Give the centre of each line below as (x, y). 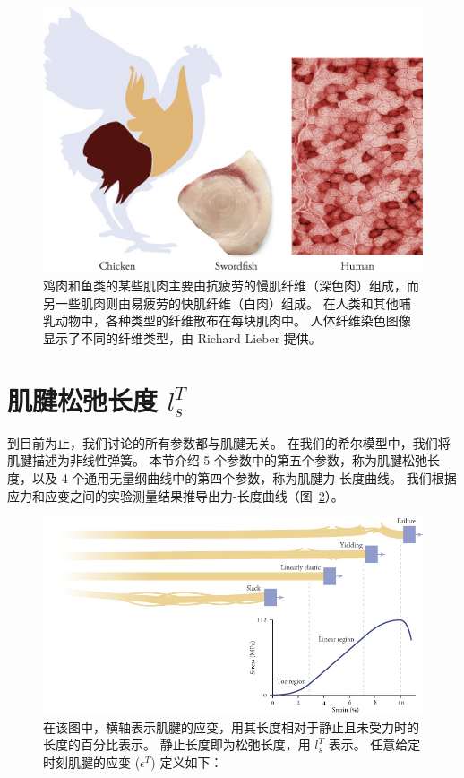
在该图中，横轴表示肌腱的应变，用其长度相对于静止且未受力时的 (231, 726)
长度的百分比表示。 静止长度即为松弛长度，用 (177, 744)
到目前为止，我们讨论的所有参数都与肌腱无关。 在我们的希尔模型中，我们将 (229, 442)
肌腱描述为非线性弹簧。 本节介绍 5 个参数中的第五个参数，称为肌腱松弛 (217, 460)
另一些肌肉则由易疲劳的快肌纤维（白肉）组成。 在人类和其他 (221, 303)
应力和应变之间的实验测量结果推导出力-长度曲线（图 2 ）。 (176, 495)
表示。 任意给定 (374, 744)
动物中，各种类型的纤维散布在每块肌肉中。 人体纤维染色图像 (233, 320)
